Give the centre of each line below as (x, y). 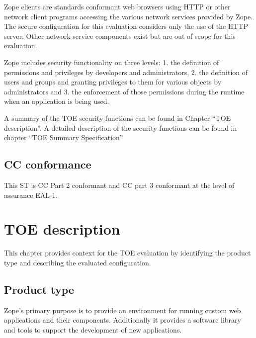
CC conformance (48, 164)
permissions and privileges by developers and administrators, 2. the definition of (126, 72)
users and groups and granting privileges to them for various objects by (113, 82)
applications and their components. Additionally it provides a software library (123, 320)
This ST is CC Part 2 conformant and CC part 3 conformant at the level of (119, 185)
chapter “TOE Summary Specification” (64, 137)
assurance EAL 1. (31, 195)
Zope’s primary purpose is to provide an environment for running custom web (123, 310)
